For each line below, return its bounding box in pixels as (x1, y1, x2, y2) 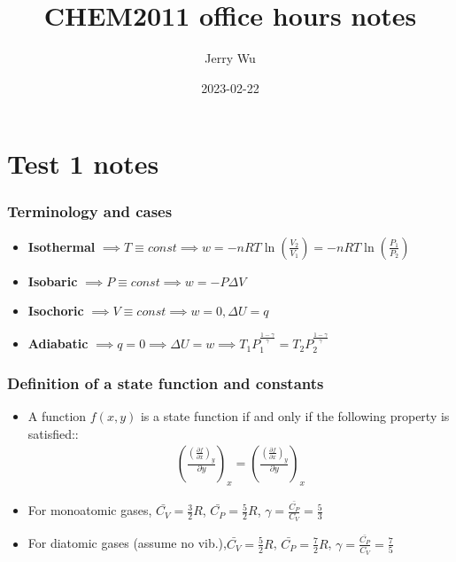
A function (27, 406, 87, 425)
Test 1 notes (7, 145, 159, 182)
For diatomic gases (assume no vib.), (27, 534, 227, 552)
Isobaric (27, 271, 78, 290)
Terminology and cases (7, 200, 173, 222)
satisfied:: (27, 424, 79, 442)
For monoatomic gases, (27, 501, 152, 519)
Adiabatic (27, 334, 89, 353)
